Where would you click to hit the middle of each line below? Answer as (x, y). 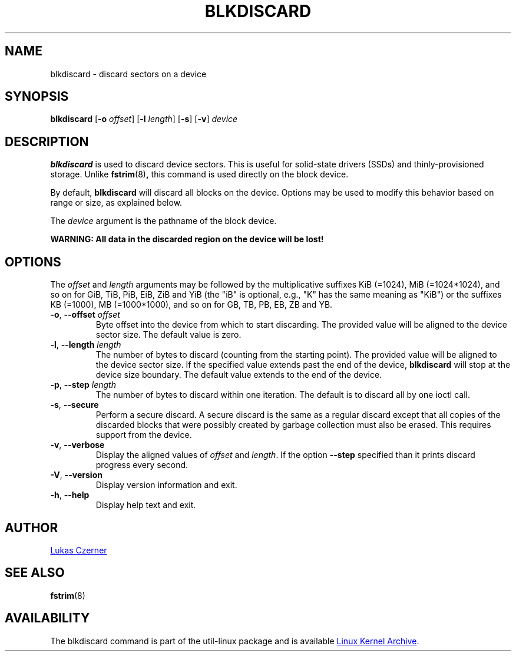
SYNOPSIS (37, 97)
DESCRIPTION (47, 141)
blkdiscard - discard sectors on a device (128, 74)
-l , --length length (86, 345)
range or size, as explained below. (116, 203)
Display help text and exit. (146, 505)
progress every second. (142, 465)
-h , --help (70, 495)
